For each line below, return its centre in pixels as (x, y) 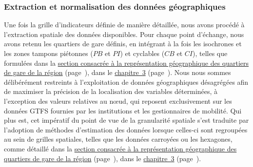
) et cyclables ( (142, 53)
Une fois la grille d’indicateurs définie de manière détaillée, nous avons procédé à (124, 25)
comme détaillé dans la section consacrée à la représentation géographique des (120, 148)
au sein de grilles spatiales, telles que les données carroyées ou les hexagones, (118, 139)
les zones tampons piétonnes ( (49, 53)
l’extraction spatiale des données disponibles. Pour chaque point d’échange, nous (124, 34)
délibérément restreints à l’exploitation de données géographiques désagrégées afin (126, 82)
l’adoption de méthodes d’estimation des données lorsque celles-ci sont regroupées (126, 129)
